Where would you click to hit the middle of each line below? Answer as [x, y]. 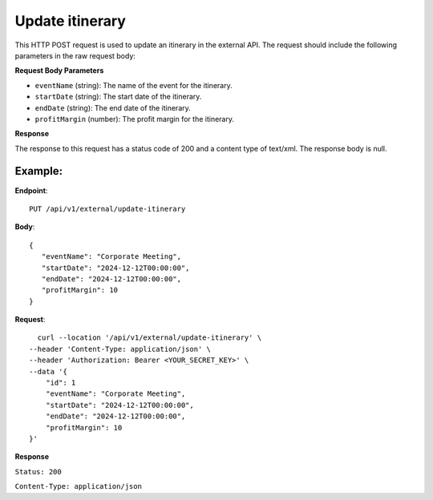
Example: [39, 171]
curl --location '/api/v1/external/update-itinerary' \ [150, 338]
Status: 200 [38, 472]
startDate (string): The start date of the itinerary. [118, 97]
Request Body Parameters [59, 71]
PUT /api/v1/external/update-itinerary [107, 209]
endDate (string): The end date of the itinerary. [113, 107]
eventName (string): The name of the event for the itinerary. [134, 85]
